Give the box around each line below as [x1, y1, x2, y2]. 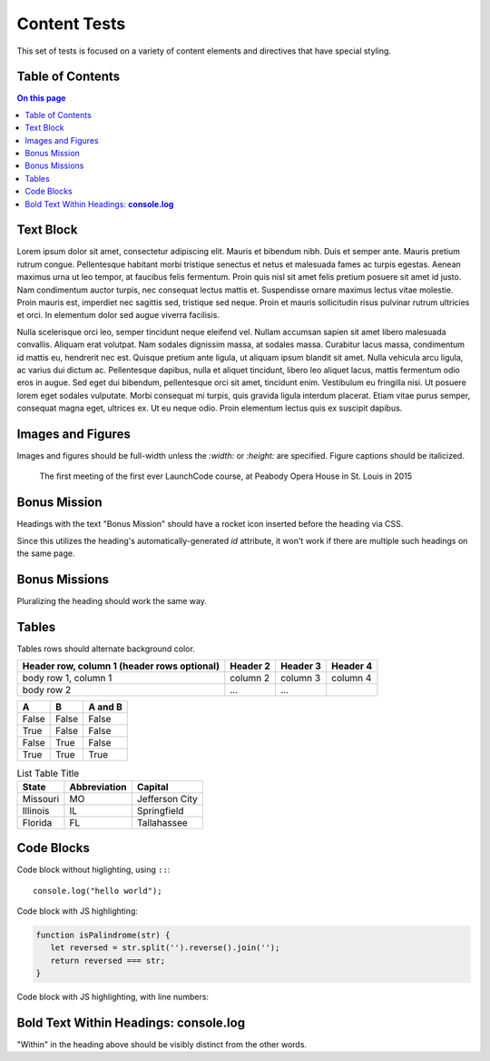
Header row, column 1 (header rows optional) [22, 659, 220, 672]
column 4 [331, 672, 372, 685]
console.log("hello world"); [33, 886, 162, 896]
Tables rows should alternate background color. [16, 643, 195, 654]
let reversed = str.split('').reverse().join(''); [50, 943, 280, 953]
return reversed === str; [50, 955, 166, 966]
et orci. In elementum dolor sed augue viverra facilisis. [16, 310, 220, 321]
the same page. [16, 548, 75, 559]
